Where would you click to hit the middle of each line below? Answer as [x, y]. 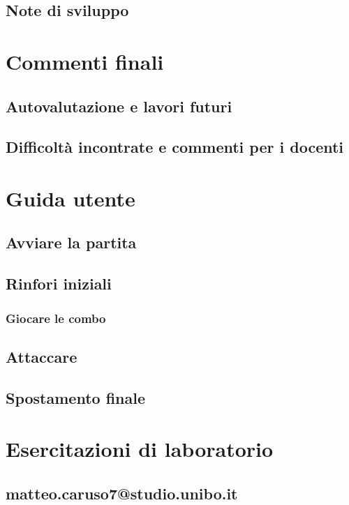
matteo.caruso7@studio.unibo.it [122, 493]
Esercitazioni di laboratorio [140, 449]
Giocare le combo [56, 318]
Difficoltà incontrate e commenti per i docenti [175, 147]
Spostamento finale [76, 397]
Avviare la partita [71, 242]
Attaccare [42, 356]
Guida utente [70, 198]
